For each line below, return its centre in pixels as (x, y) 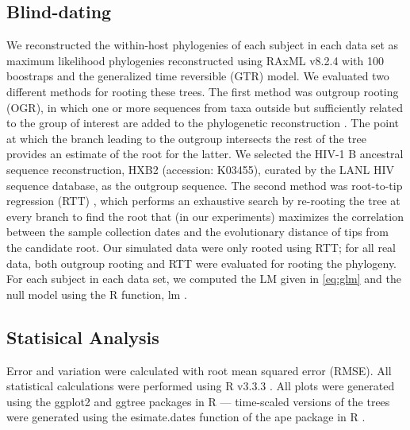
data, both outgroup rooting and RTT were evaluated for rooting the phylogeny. (202, 263)
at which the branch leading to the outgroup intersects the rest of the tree (186, 138)
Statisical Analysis (83, 337)
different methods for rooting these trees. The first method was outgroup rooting (203, 91)
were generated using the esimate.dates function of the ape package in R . (186, 417)
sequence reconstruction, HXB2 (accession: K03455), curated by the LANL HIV (201, 169)
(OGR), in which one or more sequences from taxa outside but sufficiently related (205, 107)
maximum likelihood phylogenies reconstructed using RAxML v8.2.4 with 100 (195, 60)
